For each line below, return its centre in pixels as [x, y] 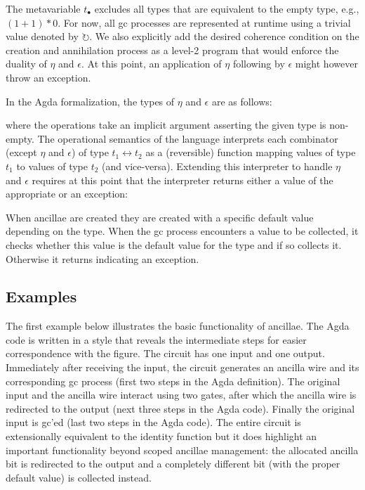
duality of [26, 64]
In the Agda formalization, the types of [90, 101]
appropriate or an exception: [67, 194]
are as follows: [242, 101]
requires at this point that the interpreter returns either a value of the [182, 180]
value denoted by [42, 36]
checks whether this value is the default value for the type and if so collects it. [174, 244]
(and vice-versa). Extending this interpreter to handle [217, 166]
